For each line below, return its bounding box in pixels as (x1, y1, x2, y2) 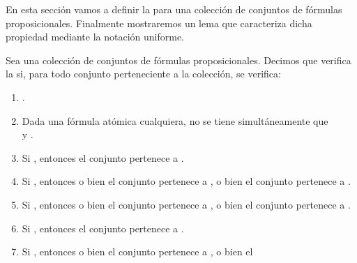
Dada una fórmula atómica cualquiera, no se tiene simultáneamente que (22, 113, 328, 128)
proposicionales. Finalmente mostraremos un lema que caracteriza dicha (6, 15, 312, 30)
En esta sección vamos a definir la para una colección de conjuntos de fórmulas (6, 2, 342, 16)
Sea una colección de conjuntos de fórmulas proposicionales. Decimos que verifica (6, 52, 351, 67)
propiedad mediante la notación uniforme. (6, 29, 185, 44)
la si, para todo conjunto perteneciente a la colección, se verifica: (6, 66, 281, 81)
